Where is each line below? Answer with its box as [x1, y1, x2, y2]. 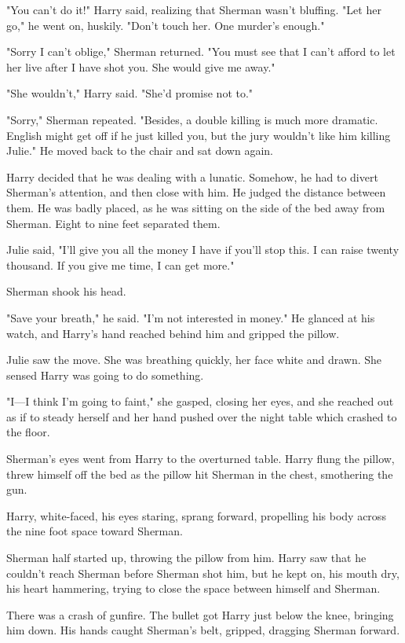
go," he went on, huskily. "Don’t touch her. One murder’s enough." [6, 17, 325, 33]
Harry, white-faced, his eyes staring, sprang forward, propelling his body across [6, 507, 386, 524]
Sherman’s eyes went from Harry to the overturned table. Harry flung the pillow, [6, 450, 395, 467]
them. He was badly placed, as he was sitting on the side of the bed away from [6, 199, 385, 215]
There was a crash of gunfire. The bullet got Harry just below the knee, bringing [6, 606, 394, 623]
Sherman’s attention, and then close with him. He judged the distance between [6, 184, 386, 200]
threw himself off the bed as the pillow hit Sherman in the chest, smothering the [6, 465, 393, 482]
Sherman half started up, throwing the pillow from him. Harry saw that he [6, 549, 367, 566]
